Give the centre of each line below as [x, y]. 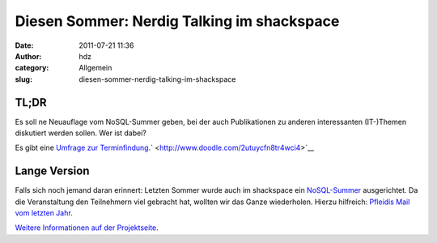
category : [32, 68]
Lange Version [52, 171]
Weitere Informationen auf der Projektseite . [87, 228]
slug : [23, 79]
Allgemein [95, 68]
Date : [24, 45]
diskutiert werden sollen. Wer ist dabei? [81, 133]
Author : [28, 56]
